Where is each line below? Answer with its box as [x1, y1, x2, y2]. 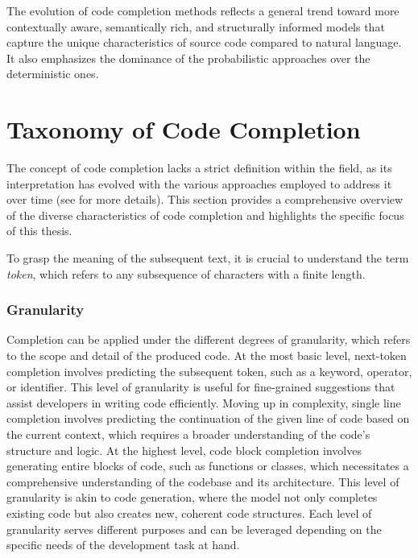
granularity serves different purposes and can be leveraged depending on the [6, 520, 382, 537]
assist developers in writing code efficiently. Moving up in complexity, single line [6, 394, 401, 411]
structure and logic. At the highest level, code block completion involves [6, 441, 362, 458]
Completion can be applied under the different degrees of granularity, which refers [6, 331, 411, 348]
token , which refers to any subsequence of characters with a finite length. [6, 265, 366, 282]
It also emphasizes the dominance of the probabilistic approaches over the [6, 49, 370, 66]
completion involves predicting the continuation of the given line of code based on [6, 410, 410, 427]
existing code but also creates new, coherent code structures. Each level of [6, 505, 372, 521]
